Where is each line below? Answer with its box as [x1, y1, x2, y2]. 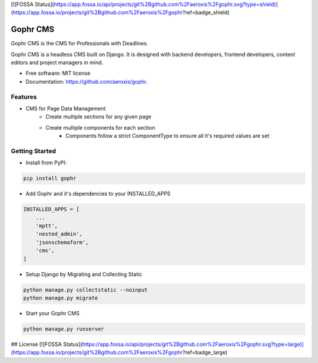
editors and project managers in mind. [11, 59, 104, 66]
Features [11, 93, 37, 101]
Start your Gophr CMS [25, 309, 79, 316]
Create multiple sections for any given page [45, 113, 152, 120]
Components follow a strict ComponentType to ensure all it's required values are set [65, 133, 270, 140]
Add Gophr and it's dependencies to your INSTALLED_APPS [25, 190, 171, 197]
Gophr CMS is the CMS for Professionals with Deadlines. [11, 40, 148, 47]
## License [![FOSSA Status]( [11, 341, 82, 348]
